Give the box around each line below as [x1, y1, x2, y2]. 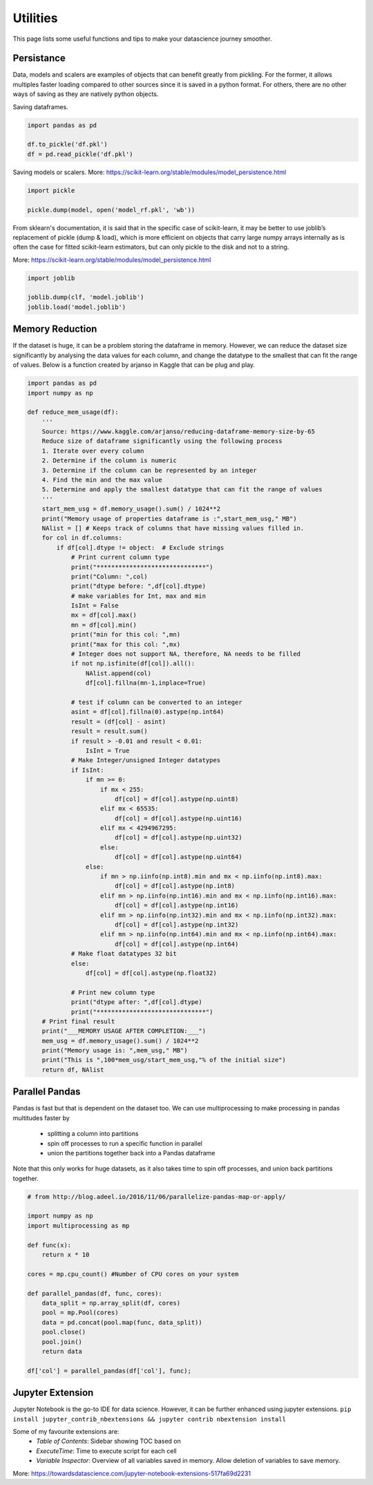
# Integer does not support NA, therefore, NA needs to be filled [70, 650, 300, 658]
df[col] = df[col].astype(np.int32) [114, 920, 239, 929]
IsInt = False [70, 602, 119, 609]
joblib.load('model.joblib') [27, 303, 126, 311]
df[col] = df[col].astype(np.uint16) [114, 814, 242, 822]
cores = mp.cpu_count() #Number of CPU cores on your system [27, 1270, 239, 1278]
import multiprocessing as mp [27, 1222, 130, 1229]
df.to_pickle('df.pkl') [27, 140, 108, 149]
